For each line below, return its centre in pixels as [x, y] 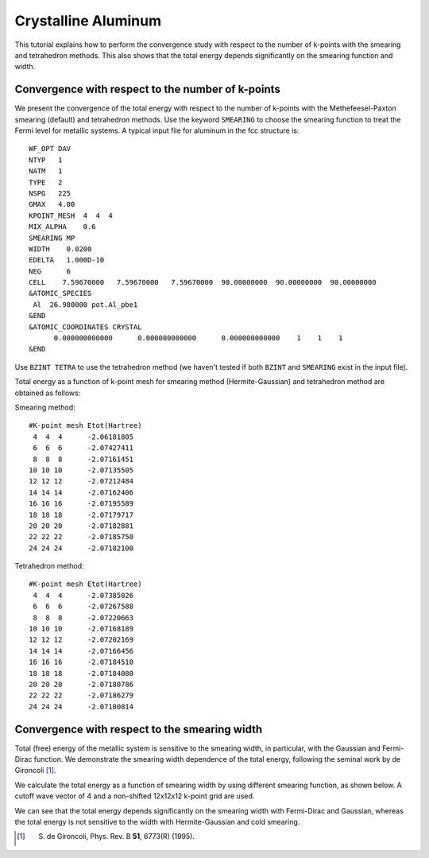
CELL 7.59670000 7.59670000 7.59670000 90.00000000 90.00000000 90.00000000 [203, 283]
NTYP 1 [46, 160]
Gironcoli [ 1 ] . [35, 771]
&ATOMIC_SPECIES [60, 293]
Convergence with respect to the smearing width [139, 729]
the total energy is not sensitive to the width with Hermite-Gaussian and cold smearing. [157, 822]
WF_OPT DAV [50, 149]
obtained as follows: [48, 393]
